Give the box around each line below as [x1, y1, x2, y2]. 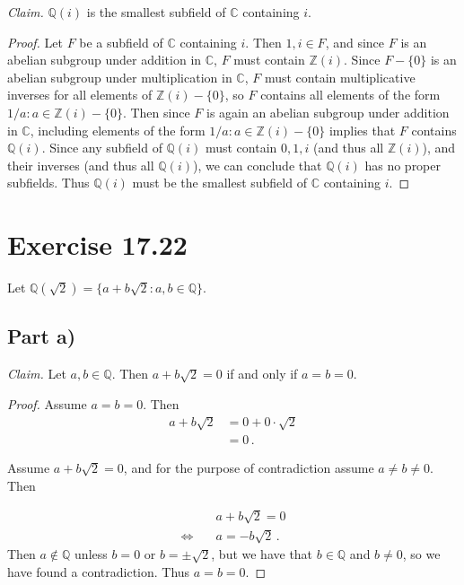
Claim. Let [7, 364, 66, 383]
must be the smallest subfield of [132, 173, 307, 192]
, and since [325, 32, 385, 51]
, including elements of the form [30, 120, 206, 139]
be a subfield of [79, 32, 163, 51]
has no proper [364, 155, 442, 174]
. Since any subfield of [41, 138, 162, 157]
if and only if [226, 364, 298, 383]
